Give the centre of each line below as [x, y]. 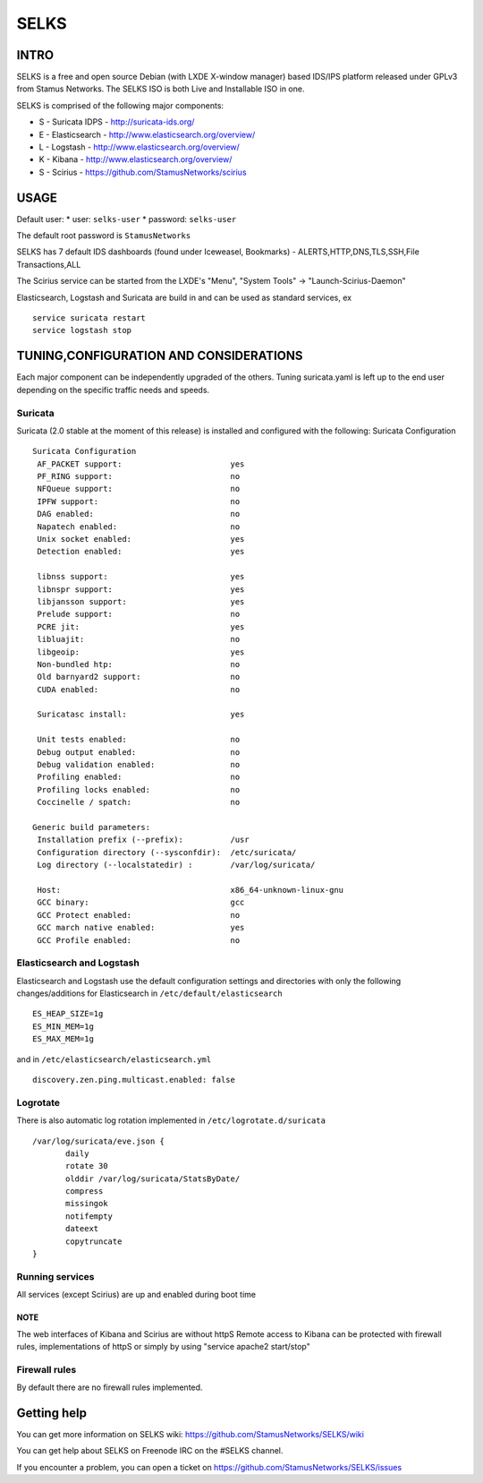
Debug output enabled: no [139, 752]
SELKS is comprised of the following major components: [120, 105]
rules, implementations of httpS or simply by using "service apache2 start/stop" [163, 1346]
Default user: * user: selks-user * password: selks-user [127, 219]
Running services [55, 1276]
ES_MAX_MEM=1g [63, 1039]
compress [85, 1192]
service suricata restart [89, 318]
